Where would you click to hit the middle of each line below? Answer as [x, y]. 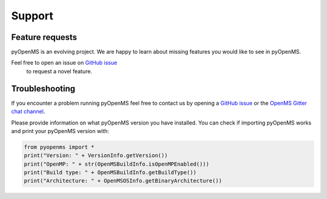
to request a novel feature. [59, 71]
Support [32, 16]
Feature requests [44, 37]
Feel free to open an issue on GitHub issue [64, 63]
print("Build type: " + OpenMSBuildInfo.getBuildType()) [110, 173]
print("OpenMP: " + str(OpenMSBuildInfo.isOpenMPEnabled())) [117, 164]
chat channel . [28, 111]
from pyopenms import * [59, 147]
